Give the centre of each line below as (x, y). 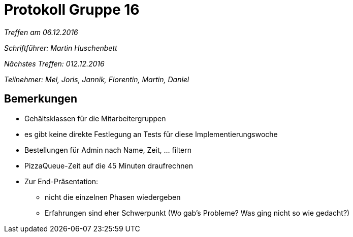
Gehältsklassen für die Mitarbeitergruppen (95, 118)
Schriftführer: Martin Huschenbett (61, 48)
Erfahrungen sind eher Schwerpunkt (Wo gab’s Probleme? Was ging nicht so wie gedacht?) (197, 213)
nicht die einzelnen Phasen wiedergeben (113, 197)
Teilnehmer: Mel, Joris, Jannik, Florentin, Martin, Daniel (97, 79)
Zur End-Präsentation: (61, 181)
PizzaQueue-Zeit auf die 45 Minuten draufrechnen (109, 165)
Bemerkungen (41, 99)
